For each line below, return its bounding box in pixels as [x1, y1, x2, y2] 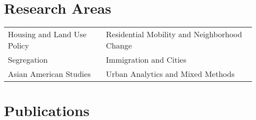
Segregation [8, 54, 48, 66]
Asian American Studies [8, 68, 91, 80]
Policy [8, 40, 29, 51]
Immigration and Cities [106, 54, 187, 66]
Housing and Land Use [8, 28, 87, 40]
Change [106, 40, 132, 51]
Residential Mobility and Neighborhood [106, 28, 242, 40]
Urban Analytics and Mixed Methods [106, 68, 235, 80]
